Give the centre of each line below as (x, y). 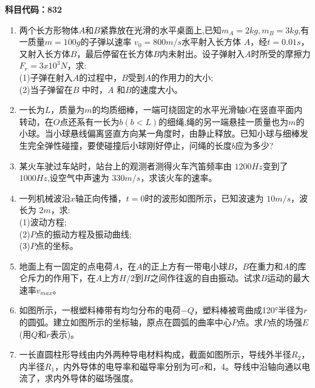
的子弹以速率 (106, 42)
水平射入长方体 (212, 42)
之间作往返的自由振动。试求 (205, 278)
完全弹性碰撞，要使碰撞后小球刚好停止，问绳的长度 (130, 145)
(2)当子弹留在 (46, 89)
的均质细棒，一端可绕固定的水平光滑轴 (168, 110)
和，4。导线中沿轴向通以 (253, 366)
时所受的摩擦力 (281, 53)
